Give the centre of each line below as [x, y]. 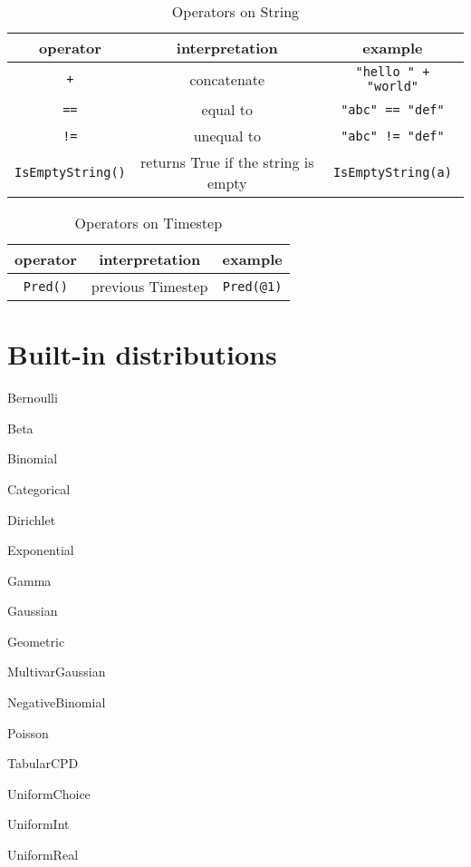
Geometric [36, 641]
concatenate [227, 79]
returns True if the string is [227, 162]
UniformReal [43, 855]
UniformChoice [49, 793]
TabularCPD [43, 763]
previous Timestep [149, 286]
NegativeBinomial [57, 702]
